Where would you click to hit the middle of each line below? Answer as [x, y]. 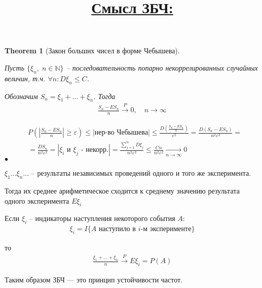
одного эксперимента [37, 200]
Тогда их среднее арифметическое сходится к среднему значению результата [122, 191]
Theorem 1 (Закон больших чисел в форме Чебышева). [92, 51]
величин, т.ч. [25, 78]
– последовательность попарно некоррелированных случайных [162, 67]
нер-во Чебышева [121, 133]
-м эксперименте [166, 229]
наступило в [117, 229]
